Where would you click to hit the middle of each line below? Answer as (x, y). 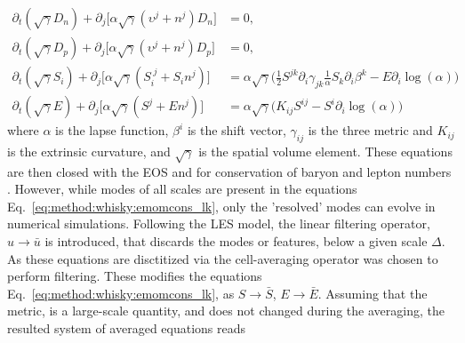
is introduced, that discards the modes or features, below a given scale (236, 241)
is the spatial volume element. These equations (325, 151)
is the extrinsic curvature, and (89, 151)
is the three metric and (370, 130)
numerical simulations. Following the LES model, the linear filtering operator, (219, 223)
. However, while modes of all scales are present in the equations (182, 189)
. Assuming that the (373, 293)
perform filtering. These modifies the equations (135, 276)
